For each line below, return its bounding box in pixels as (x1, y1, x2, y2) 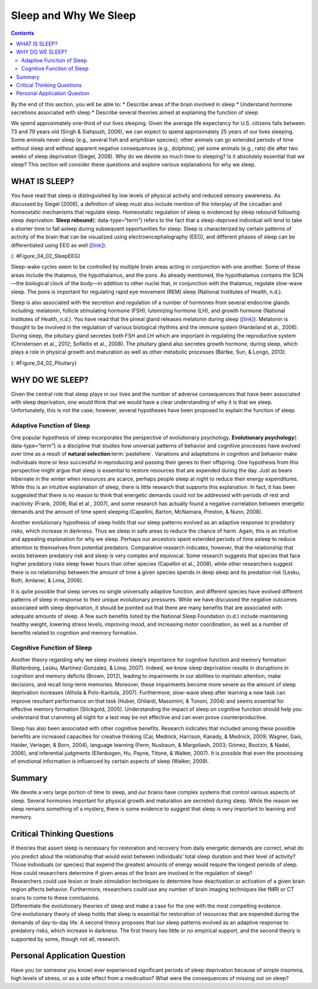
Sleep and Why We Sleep (11, 9, 136, 22)
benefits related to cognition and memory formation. (11, 629, 138, 636)
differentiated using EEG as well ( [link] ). (11, 241, 107, 249)
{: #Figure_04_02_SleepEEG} (11, 253, 81, 260)
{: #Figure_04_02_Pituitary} (11, 359, 77, 366)
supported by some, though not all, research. (11, 935, 121, 942)
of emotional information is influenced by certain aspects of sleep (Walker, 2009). (11, 758, 209, 765)
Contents (11, 30, 35, 37)
